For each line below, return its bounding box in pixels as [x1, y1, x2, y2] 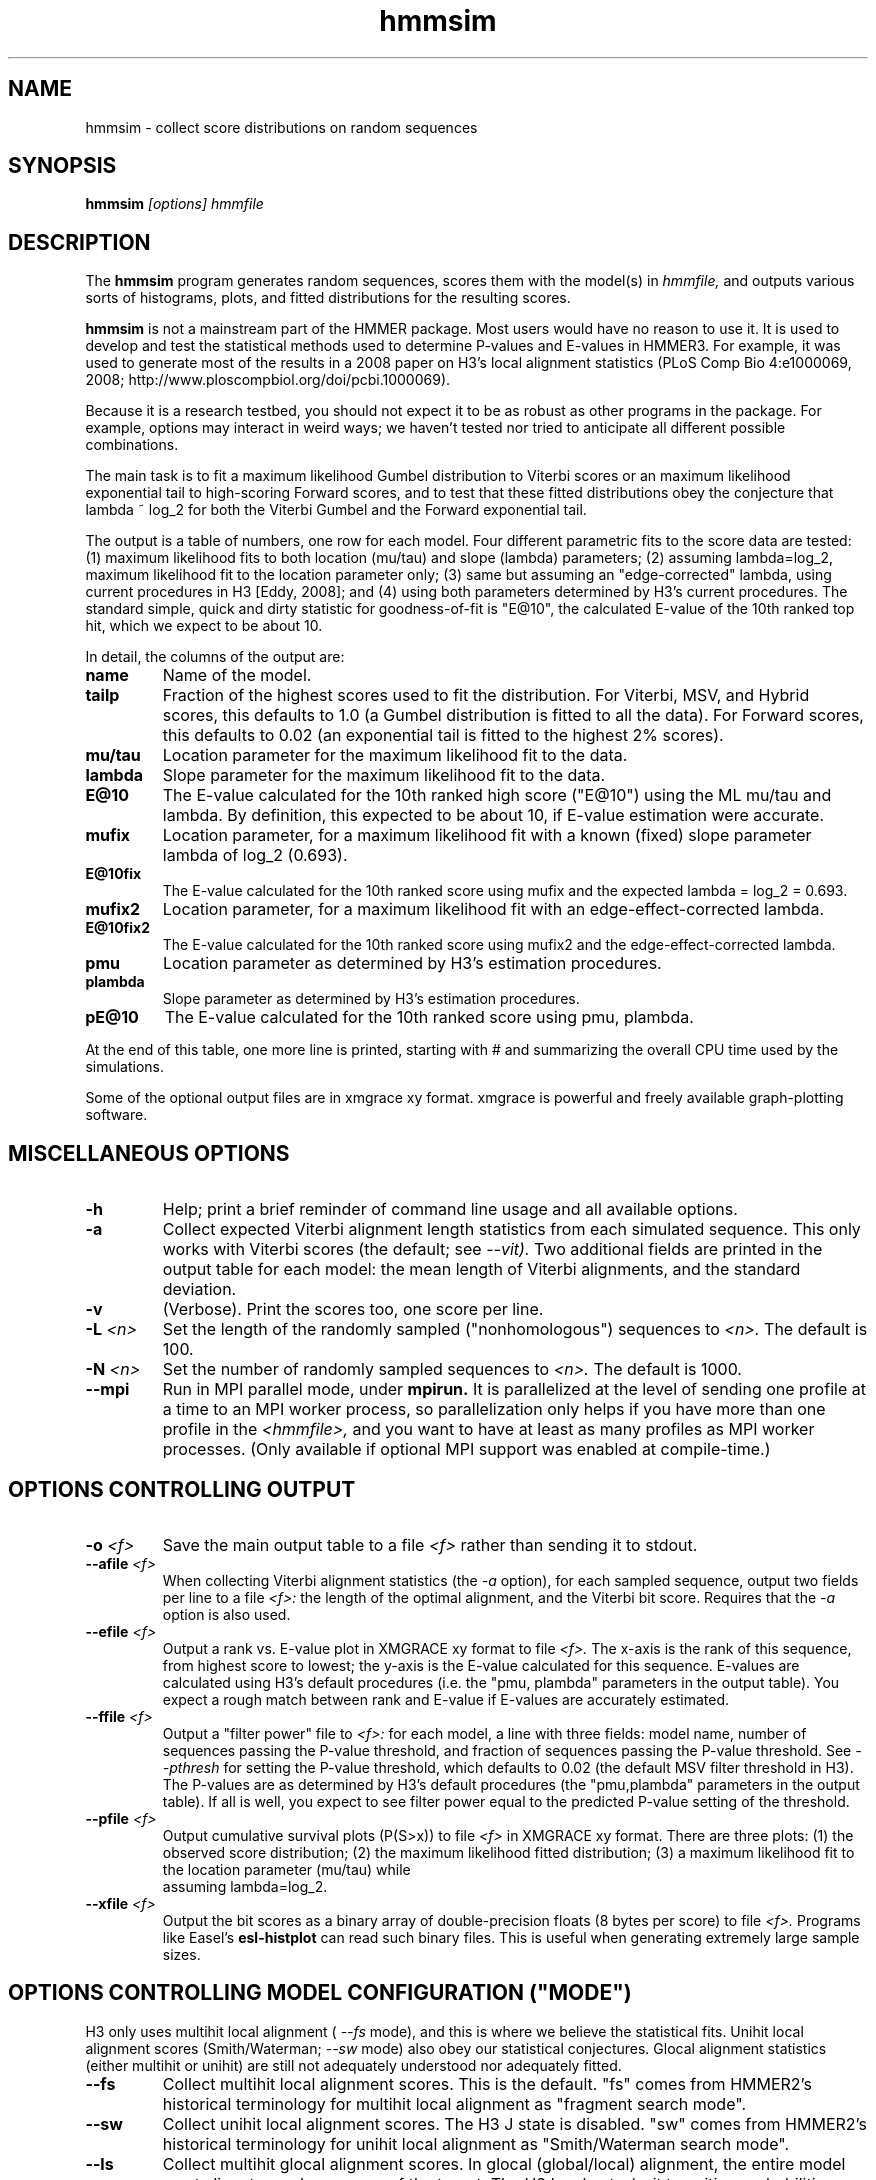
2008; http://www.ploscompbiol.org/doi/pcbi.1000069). [85, 371, 451, 389]
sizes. [162, 1945, 201, 1963]
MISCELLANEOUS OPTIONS [8, 1140, 290, 1166]
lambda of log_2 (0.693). [162, 845, 348, 866]
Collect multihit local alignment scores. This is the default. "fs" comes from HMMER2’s [162, 2073, 812, 2094]
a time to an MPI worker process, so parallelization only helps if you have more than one [162, 1399, 826, 1420]
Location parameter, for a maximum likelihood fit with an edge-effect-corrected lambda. [162, 899, 825, 920]
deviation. [162, 1279, 237, 1300]
